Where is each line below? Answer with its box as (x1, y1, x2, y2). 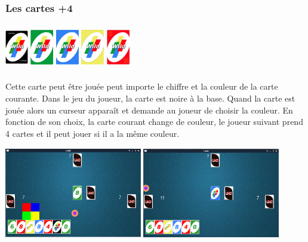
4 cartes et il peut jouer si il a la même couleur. (5, 127, 180, 139)
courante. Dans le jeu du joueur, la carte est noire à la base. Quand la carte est (5, 91, 295, 104)
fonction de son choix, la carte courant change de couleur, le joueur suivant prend (5, 115, 303, 128)
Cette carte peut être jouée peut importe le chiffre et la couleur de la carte (5, 80, 278, 93)
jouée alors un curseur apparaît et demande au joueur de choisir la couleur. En (5, 103, 293, 116)
